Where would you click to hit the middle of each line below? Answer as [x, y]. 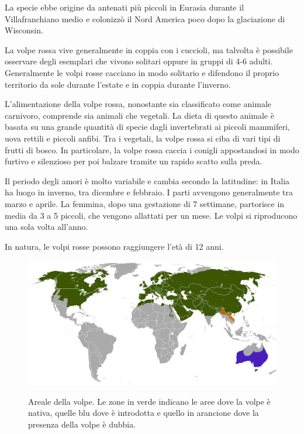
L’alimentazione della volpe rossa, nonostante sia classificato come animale [138, 104]
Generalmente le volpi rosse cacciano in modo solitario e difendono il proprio [142, 72]
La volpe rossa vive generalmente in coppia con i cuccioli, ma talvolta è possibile [149, 49]
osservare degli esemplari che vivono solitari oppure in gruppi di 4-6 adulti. [139, 61]
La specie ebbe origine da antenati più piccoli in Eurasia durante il [125, 7]
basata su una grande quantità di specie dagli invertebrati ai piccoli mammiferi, [147, 127]
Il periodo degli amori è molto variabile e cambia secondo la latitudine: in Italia [147, 180]
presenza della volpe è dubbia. [82, 424]
